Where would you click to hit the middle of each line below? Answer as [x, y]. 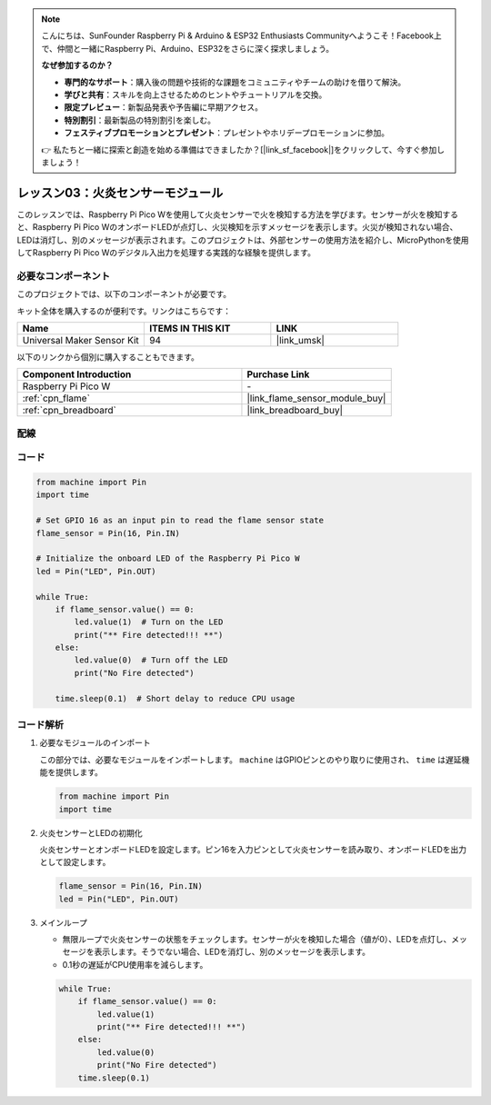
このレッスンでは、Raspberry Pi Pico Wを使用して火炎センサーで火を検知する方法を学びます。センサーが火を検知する [238, 214]
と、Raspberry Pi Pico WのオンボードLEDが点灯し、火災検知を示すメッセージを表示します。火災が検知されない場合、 [237, 227]
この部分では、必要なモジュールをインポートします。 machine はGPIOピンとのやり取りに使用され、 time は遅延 [251, 760]
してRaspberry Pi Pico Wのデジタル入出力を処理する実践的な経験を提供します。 [166, 252]
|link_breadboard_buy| [295, 411]
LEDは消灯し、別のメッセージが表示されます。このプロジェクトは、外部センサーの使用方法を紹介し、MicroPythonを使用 [243, 240]
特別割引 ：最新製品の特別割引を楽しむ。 [140, 120]
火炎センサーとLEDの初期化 [91, 832]
